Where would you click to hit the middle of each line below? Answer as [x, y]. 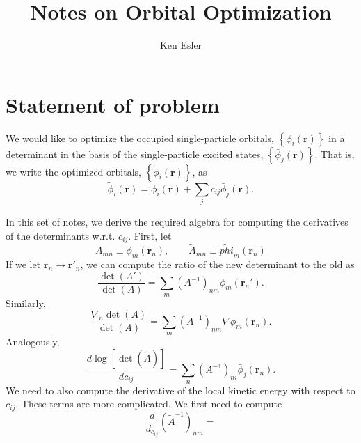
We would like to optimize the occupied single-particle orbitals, [140, 138]
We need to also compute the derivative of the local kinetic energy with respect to [180, 390]
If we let [23, 264]
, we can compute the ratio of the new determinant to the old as [217, 264]
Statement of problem [113, 104]
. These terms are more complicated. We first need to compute [149, 404]
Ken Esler [181, 45]
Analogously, [33, 342]
